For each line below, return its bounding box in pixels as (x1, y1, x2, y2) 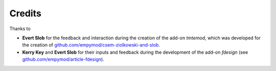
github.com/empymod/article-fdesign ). (22, 56, 104, 62)
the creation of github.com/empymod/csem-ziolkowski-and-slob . (22, 42, 160, 48)
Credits (9, 8, 42, 19)
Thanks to (9, 26, 31, 32)
